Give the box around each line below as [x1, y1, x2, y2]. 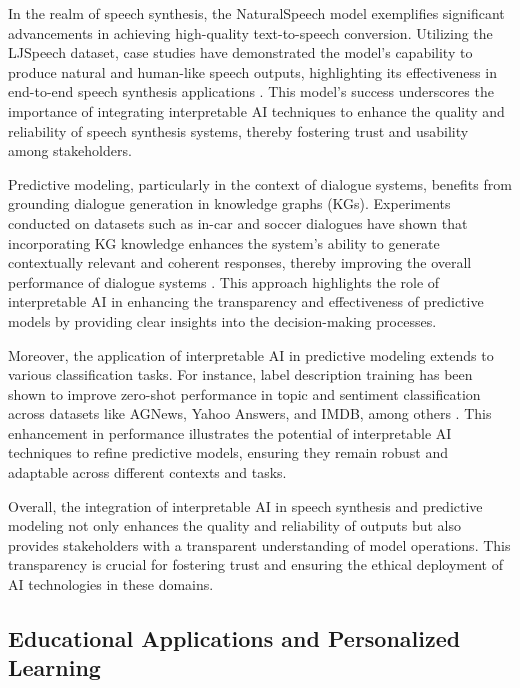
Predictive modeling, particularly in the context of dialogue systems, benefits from [8, 173, 512, 194]
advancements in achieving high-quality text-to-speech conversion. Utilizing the [8, 22, 493, 43]
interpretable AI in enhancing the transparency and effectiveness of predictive [8, 291, 484, 312]
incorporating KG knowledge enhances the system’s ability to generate [8, 232, 440, 253]
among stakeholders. [8, 140, 132, 161]
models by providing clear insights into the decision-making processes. [8, 310, 437, 331]
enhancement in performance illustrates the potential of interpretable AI [8, 422, 452, 443]
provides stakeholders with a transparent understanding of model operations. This [8, 534, 511, 555]
